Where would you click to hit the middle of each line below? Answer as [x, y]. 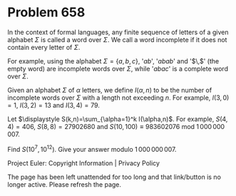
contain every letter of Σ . [44, 47]
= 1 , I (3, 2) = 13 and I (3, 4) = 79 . [53, 105]
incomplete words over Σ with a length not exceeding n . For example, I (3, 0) [118, 98]
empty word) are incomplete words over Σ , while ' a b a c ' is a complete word [118, 68]
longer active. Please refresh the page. [65, 184]
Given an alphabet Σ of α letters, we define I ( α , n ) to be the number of [110, 90]
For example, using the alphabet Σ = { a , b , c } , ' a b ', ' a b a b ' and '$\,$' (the [113, 61]
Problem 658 [46, 12]
